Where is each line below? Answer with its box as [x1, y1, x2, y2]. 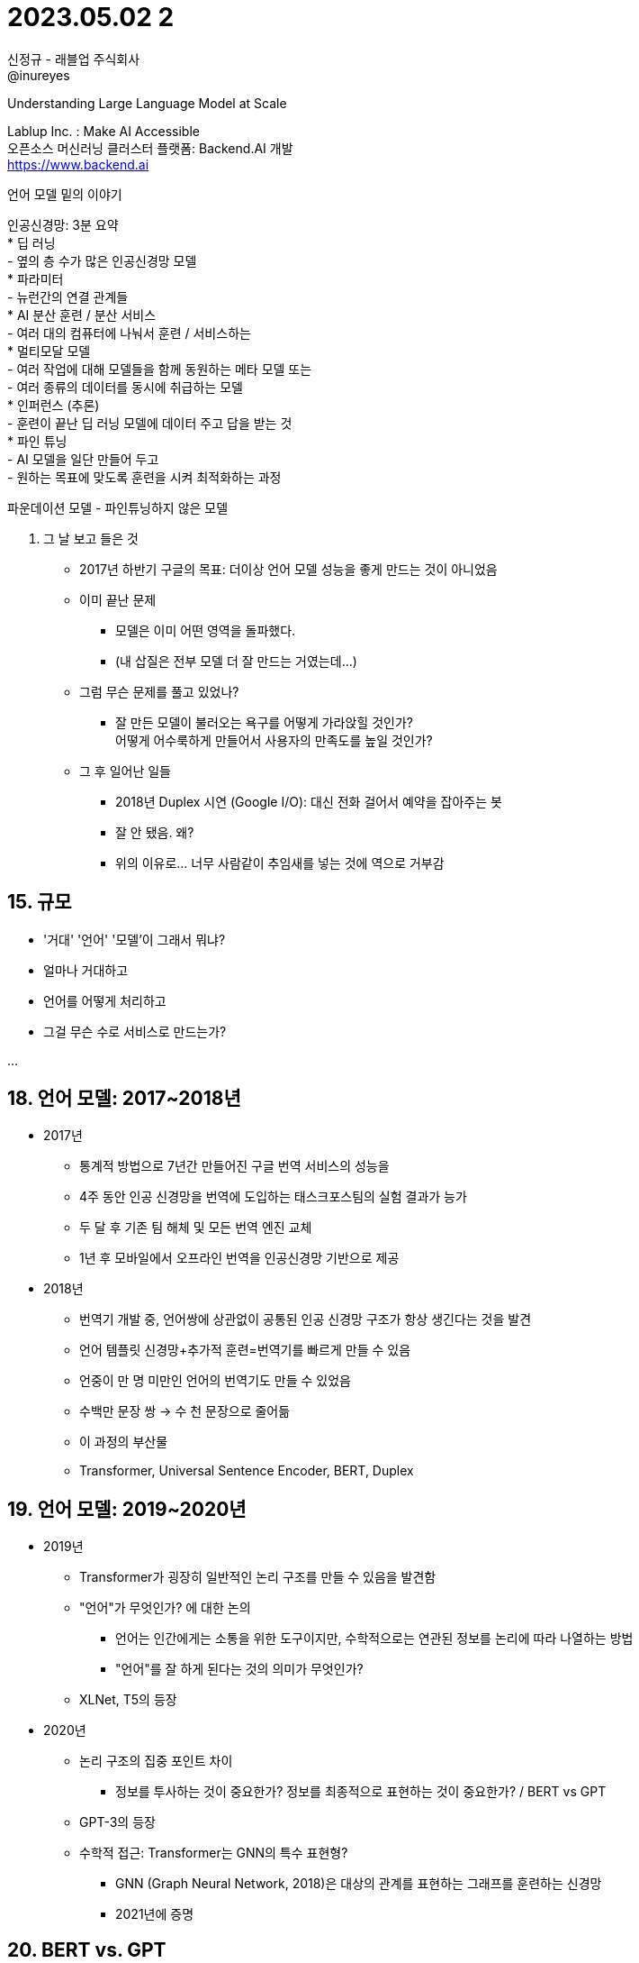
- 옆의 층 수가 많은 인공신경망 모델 [7, 252, 197, 269]
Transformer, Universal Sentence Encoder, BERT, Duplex [79, 1463, 414, 1479]
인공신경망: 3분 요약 [7, 216, 119, 233]
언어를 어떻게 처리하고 [43, 992, 166, 1009]
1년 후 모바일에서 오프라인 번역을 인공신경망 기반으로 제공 [79, 1250, 400, 1266]
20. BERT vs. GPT [7, 1938, 166, 1961]
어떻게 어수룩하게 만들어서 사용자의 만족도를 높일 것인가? [115, 732, 433, 748]
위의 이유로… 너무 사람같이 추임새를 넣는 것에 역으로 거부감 [115, 854, 445, 871]
